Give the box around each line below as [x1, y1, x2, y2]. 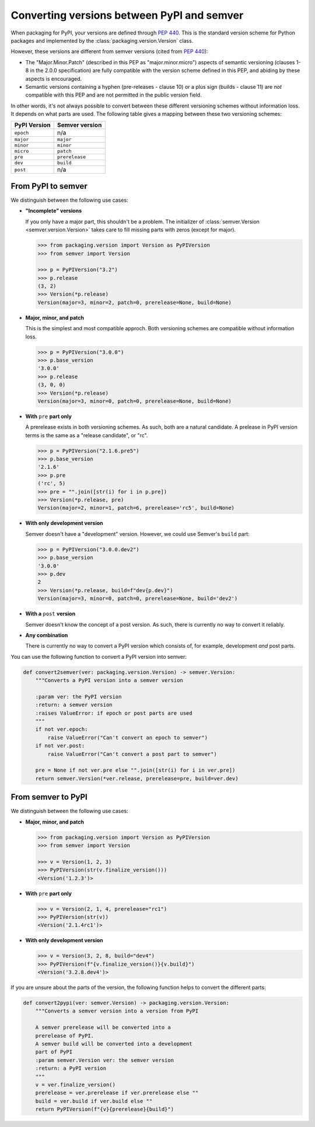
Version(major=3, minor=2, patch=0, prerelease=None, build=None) [37, 299, 232, 306]
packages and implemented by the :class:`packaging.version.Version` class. [10, 37, 194, 44]
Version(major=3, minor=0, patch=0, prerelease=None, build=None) [37, 397, 232, 405]
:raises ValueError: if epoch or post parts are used [35, 710, 192, 716]
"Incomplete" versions [25, 208, 82, 215]
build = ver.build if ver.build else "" [35, 1098, 153, 1104]
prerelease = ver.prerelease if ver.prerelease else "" [35, 1090, 199, 1096]
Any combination [25, 631, 68, 638]
